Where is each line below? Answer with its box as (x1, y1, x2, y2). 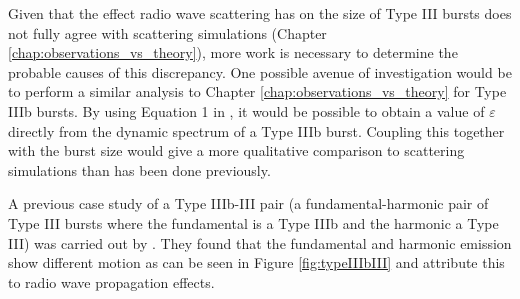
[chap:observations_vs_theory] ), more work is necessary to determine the (8, 42, 458, 63)
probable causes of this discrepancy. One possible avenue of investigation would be (8, 61, 512, 82)
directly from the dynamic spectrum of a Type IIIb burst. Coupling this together (8, 120, 505, 141)
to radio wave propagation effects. (8, 271, 215, 292)
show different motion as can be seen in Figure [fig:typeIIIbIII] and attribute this (8, 252, 505, 273)
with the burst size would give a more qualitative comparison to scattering (8, 140, 465, 161)
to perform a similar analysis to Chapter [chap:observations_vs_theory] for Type (8, 81, 507, 102)
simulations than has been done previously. (8, 159, 271, 180)
